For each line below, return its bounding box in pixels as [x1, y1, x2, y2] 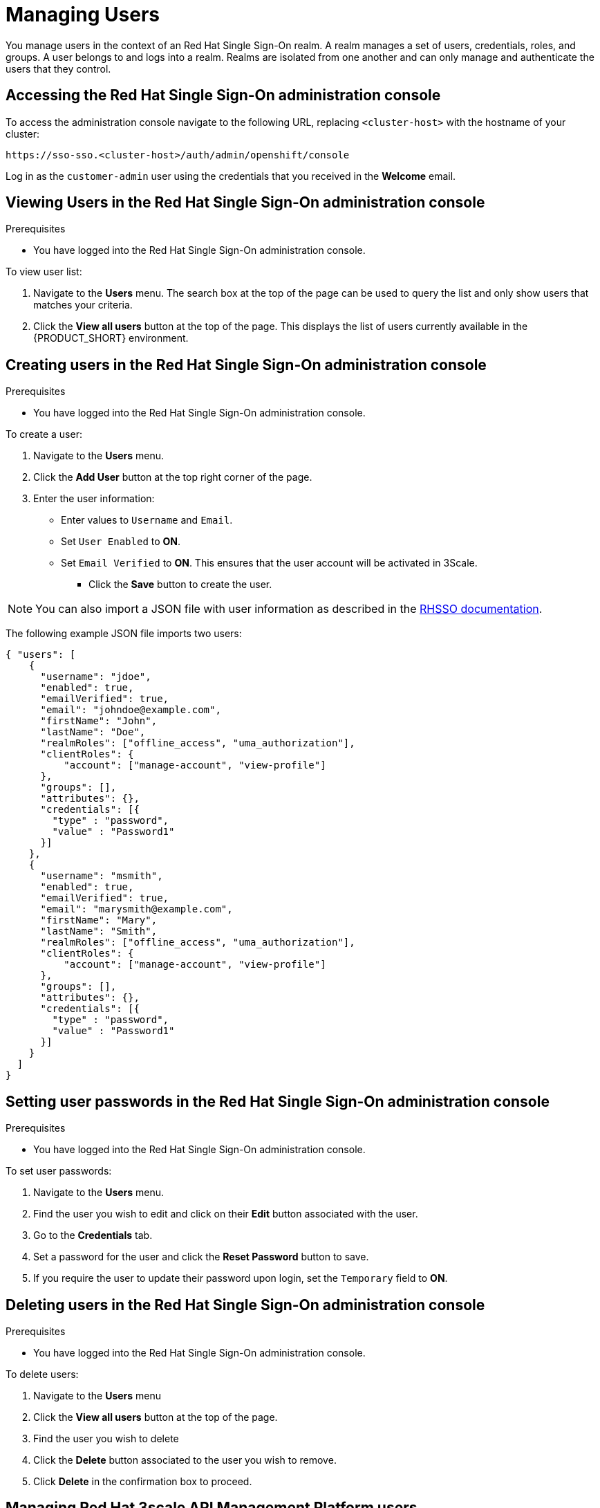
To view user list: [6, 266, 82, 278]
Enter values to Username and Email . [61, 514, 233, 526]
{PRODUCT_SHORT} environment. [33, 332, 189, 344]
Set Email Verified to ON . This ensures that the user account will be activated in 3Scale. [61, 557, 478, 569]
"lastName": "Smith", [40, 926, 158, 937]
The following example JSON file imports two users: [6, 627, 242, 640]
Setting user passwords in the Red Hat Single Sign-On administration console [6, 1092, 550, 1110]
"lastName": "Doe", [40, 726, 146, 738]
